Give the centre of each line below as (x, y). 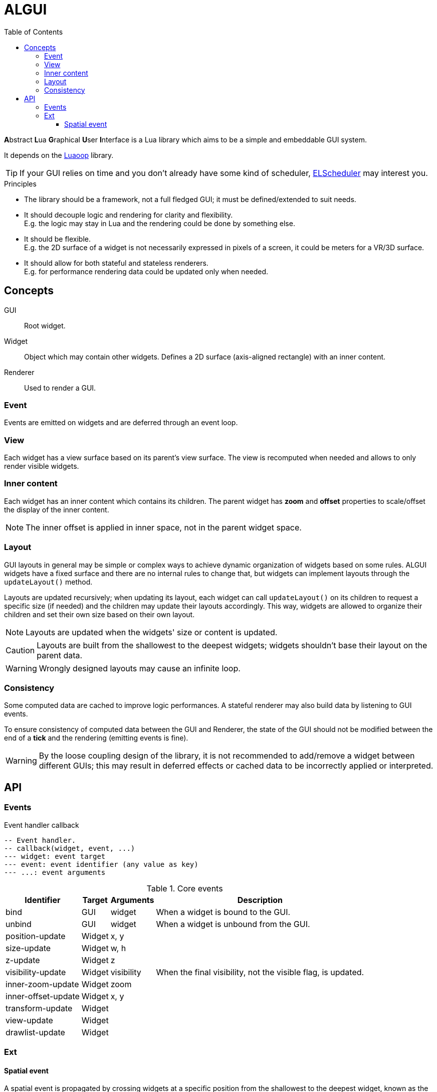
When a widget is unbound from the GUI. (233, 924)
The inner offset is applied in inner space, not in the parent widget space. (164, 527)
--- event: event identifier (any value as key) (101, 864)
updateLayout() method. (48, 582)
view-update (29, 1020)
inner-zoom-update (42, 984)
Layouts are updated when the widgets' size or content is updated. (152, 632)
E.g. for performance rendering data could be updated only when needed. (146, 271)
